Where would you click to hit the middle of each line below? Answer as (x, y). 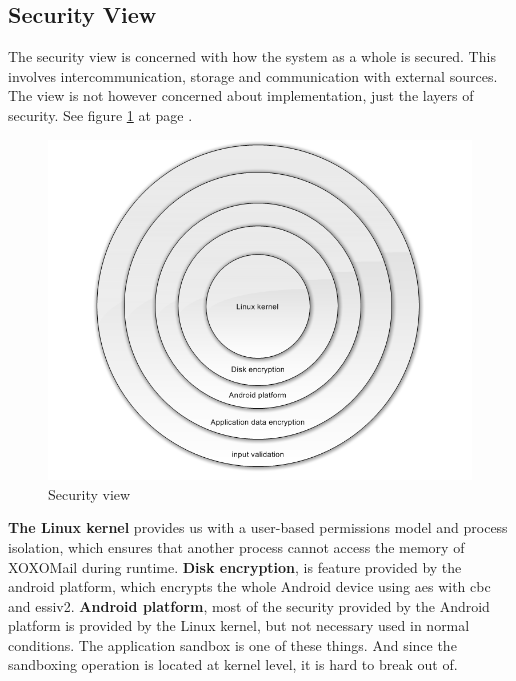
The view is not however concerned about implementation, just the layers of (241, 95)
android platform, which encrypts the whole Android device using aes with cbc (249, 586)
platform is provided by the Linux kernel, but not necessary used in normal (239, 625)
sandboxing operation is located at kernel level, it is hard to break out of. (233, 664)
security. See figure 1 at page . (100, 114)
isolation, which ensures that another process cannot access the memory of (236, 546)
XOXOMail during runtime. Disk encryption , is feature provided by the (235, 566)
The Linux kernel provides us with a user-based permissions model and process (258, 527)
